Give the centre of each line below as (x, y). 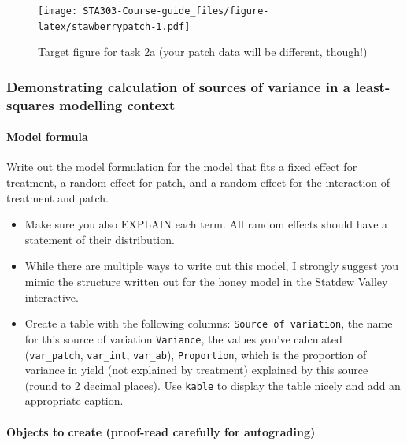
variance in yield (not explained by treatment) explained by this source (196, 370)
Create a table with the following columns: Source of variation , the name (209, 323)
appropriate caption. (74, 400)
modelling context (117, 104)
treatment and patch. (57, 197)
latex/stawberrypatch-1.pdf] (114, 26)
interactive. (52, 297)
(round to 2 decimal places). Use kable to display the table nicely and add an (213, 385)
